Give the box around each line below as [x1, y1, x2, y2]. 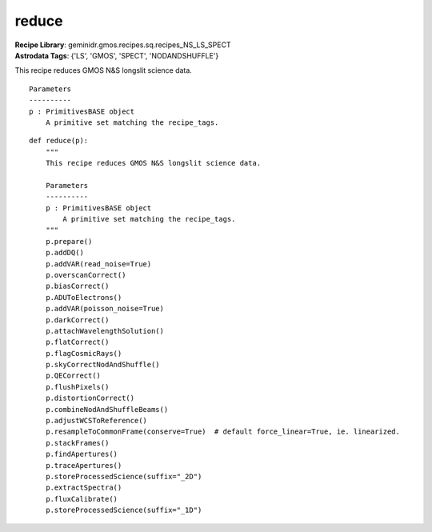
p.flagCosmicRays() [45, 349, 122, 358]
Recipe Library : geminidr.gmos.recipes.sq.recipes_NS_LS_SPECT [14, 40, 231, 50]
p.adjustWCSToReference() [45, 416, 148, 426]
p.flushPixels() [45, 382, 110, 391]
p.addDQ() [45, 248, 84, 258]
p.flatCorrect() [45, 338, 110, 347]
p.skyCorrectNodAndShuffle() [45, 360, 160, 370]
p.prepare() [45, 237, 93, 246]
